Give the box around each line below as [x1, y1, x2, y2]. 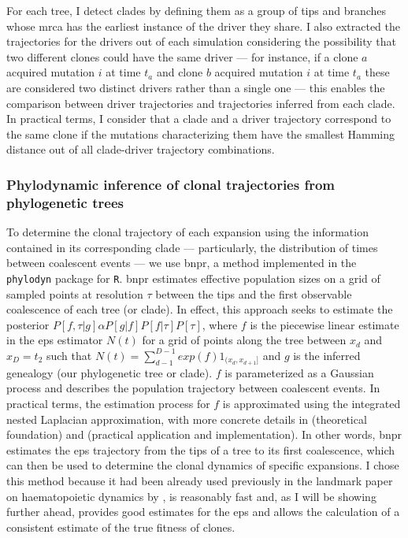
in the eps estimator [6, 332, 103, 348]
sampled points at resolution [6, 285, 143, 302]
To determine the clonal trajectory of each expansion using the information [6, 224, 369, 240]
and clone [156, 64, 203, 80]
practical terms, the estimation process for [6, 395, 210, 411]
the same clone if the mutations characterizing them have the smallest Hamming [6, 125, 395, 142]
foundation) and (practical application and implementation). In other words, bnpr [6, 426, 402, 443]
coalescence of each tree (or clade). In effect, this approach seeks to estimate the [6, 301, 393, 317]
